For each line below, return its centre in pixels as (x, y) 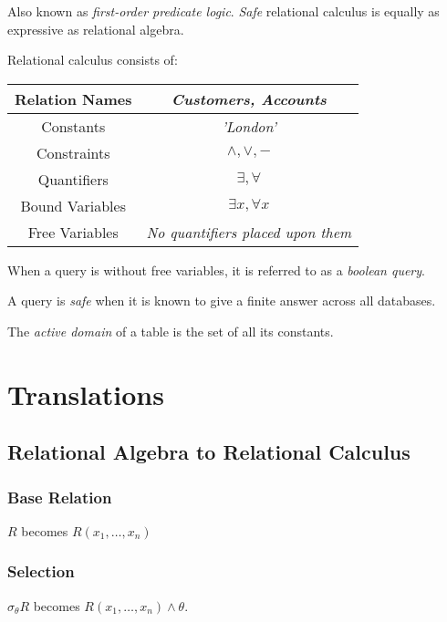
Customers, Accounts (249, 98)
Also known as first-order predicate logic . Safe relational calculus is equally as (223, 11)
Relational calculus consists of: (93, 60)
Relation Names (73, 98)
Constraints (73, 152)
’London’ (249, 126)
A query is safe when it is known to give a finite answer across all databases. (222, 301)
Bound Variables (73, 205)
